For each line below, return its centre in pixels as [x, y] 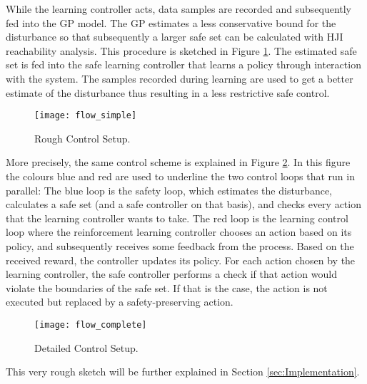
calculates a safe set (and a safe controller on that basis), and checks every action [183, 204]
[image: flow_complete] [91, 325]
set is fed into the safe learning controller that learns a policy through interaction [183, 64]
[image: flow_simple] [86, 116]
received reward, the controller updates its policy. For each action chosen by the [181, 260]
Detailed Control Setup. [86, 347]
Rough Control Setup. [82, 138]
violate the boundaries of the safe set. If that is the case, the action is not [167, 287]
